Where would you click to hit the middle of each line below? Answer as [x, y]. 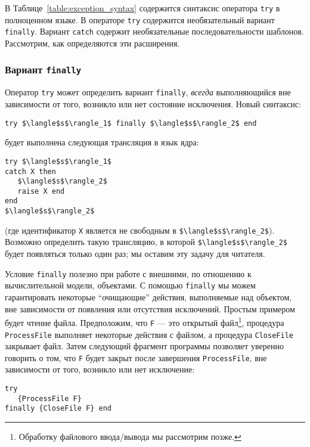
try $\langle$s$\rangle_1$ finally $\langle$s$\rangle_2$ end [131, 123]
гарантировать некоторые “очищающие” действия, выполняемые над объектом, [148, 297]
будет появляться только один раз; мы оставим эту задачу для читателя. [135, 254]
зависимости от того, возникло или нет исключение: [100, 369]
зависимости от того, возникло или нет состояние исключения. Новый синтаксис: [153, 104]
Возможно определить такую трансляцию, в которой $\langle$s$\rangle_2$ [146, 242]
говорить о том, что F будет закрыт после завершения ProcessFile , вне [136, 357]
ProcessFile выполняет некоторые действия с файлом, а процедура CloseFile [149, 334]
